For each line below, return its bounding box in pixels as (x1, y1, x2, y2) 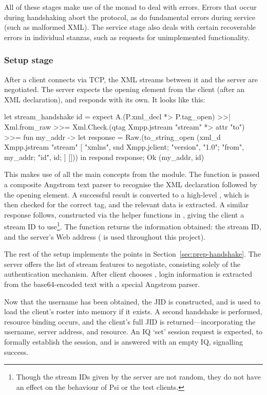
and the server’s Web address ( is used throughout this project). (4, 231, 205, 242)
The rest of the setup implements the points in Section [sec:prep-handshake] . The (4, 248, 261, 259)
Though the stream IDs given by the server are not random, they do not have (16, 371, 261, 382)
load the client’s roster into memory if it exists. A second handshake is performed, (4, 306, 262, 317)
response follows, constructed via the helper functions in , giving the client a (4, 209, 244, 220)
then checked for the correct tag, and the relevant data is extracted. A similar (4, 199, 249, 210)
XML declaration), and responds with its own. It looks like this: (4, 94, 205, 104)
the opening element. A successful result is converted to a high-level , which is (4, 189, 250, 200)
